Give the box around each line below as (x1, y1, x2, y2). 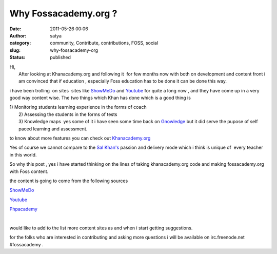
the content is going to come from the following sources (9, 178, 128, 184)
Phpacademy (9, 206, 38, 212)
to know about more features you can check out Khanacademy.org (9, 135, 151, 141)
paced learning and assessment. (18, 126, 88, 132)
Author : (9, 32, 27, 38)
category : (9, 40, 31, 46)
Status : (9, 54, 26, 61)
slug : (9, 47, 21, 53)
